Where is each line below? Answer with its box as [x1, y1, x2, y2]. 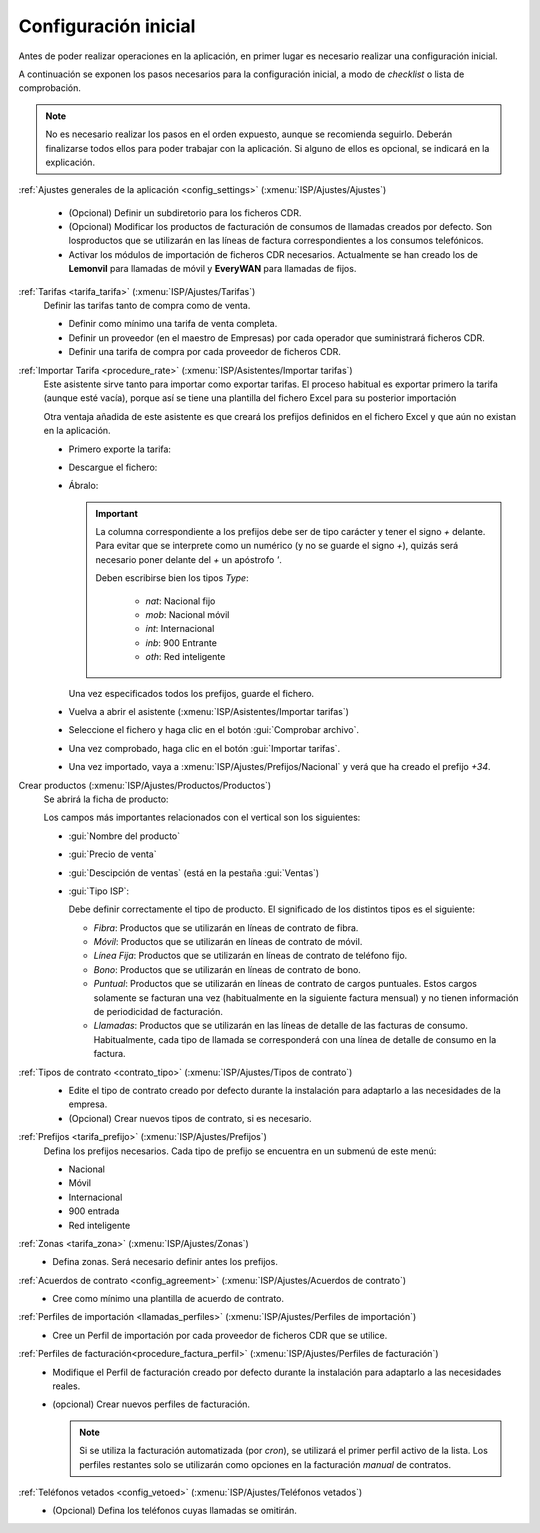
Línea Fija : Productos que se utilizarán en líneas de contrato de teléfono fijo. [93, 950, 408, 962]
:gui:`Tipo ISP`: [68, 885, 130, 897]
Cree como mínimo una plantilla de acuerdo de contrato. [52, 1293, 285, 1305]
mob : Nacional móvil [145, 609, 230, 621]
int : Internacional [145, 623, 215, 635]
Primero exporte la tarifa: [68, 443, 172, 455]
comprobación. [18, 82, 82, 94]
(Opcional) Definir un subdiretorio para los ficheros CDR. [68, 206, 302, 219]
